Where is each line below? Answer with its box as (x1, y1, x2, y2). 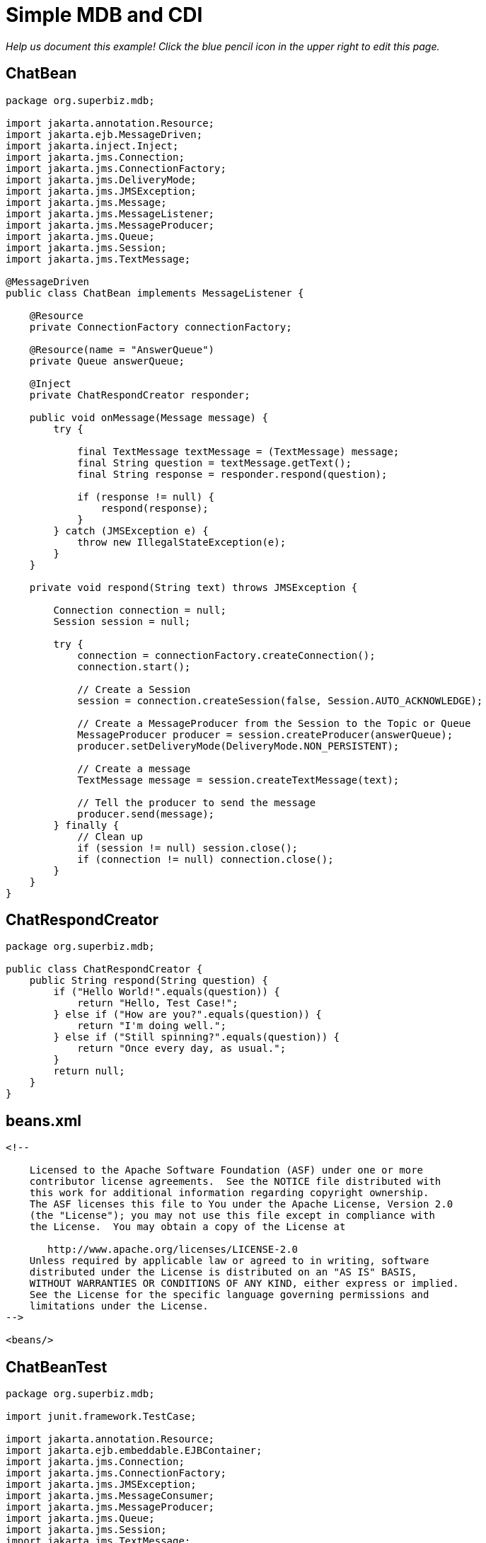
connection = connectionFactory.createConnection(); (77, 649, 376, 661)
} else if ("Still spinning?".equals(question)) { (53, 1031, 340, 1043)
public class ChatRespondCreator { (6, 963, 203, 975)
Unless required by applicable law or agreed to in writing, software (29, 1255, 429, 1267)
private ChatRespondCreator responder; (29, 389, 250, 401)
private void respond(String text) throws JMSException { (29, 581, 358, 593)
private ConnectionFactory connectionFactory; (29, 321, 292, 333)
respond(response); (100, 502, 209, 514)
